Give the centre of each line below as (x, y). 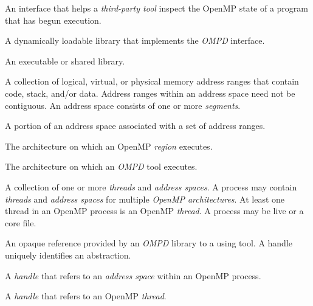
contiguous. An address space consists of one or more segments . (123, 105)
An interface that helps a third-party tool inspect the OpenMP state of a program (156, 8)
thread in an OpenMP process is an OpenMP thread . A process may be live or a (154, 211)
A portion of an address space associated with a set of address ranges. (135, 126)
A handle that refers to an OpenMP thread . (86, 296)
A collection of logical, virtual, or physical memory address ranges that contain (152, 81)
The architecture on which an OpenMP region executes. (109, 146)
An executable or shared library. (65, 61)
